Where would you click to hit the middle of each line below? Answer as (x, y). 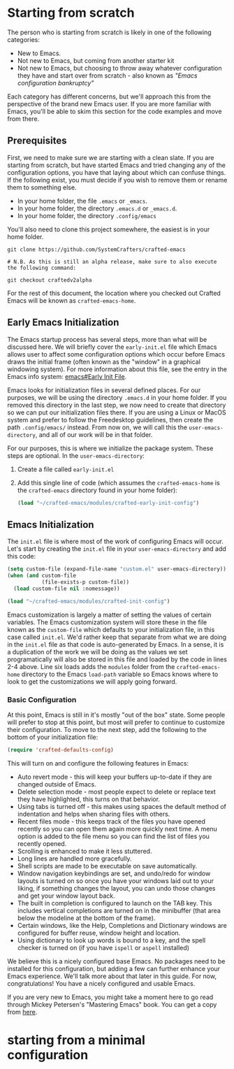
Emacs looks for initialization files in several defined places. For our (104, 390)
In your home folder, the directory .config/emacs (87, 215)
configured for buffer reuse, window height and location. (99, 933)
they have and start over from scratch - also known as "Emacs (107, 76)
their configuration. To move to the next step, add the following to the (107, 729)
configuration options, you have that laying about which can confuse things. (117, 172)
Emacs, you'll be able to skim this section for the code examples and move (115, 111)
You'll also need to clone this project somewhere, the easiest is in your (109, 229)
